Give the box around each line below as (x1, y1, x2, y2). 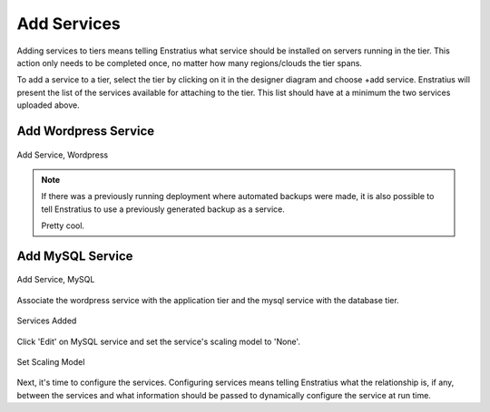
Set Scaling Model (16, 357, 85, 368)
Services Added (16, 315, 77, 326)
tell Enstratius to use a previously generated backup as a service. (41, 204, 286, 215)
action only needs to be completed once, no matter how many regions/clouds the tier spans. (16, 57, 363, 68)
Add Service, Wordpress (16, 149, 109, 160)
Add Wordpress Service (16, 123, 155, 139)
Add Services (16, 14, 122, 34)
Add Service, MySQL (16, 274, 95, 285)
